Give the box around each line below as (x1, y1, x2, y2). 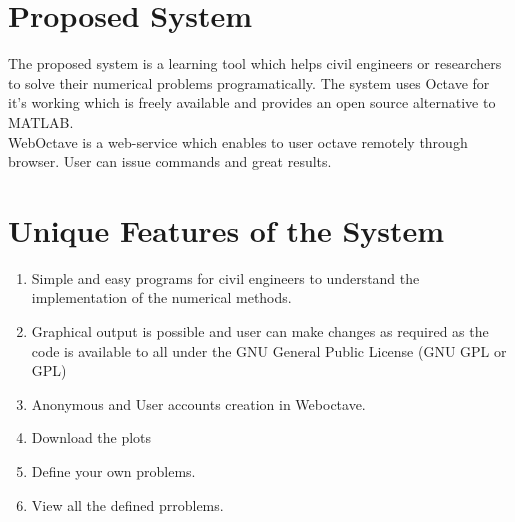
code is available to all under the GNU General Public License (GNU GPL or (31, 340, 507, 361)
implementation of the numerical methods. (31, 287, 292, 308)
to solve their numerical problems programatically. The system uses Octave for (8, 72, 490, 93)
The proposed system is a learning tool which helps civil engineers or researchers (8, 53, 502, 74)
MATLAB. (8, 111, 74, 132)
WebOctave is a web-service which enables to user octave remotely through (8, 131, 468, 152)
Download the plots (31, 427, 152, 448)
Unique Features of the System (8, 209, 445, 250)
